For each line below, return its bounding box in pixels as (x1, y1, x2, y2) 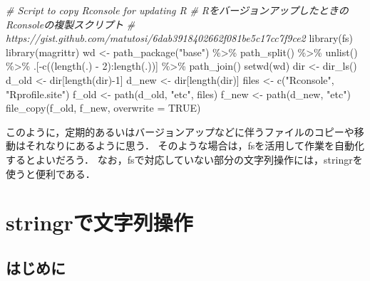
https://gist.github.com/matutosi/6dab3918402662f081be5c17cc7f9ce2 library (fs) (6, 31, 354, 46)
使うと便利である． (6, 166, 96, 181)
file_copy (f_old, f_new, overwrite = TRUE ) (6, 100, 201, 115)
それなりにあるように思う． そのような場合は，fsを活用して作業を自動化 (25, 138, 364, 153)
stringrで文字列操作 (6, 208, 193, 237)
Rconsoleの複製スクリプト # (6, 16, 135, 31)
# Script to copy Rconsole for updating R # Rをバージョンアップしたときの (6, 3, 349, 17)
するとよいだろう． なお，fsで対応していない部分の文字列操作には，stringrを (6, 152, 363, 166)
